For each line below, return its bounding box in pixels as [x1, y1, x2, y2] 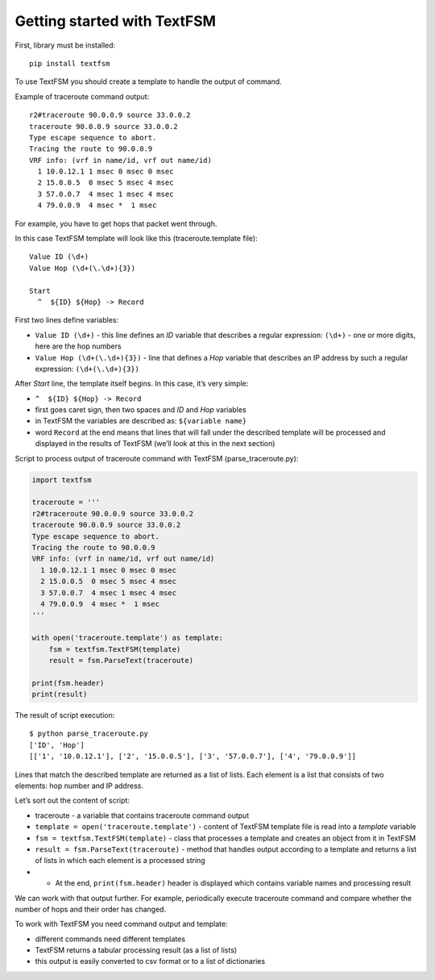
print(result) [31, 690, 88, 699]
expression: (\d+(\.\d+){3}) [35, 364, 140, 373]
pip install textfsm [29, 59, 110, 68]
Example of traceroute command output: [14, 91, 150, 101]
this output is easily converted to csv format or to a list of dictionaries [35, 957, 266, 966]
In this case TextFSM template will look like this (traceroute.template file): [14, 234, 258, 244]
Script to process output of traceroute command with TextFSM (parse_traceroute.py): [14, 453, 299, 463]
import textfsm [31, 475, 92, 484]
